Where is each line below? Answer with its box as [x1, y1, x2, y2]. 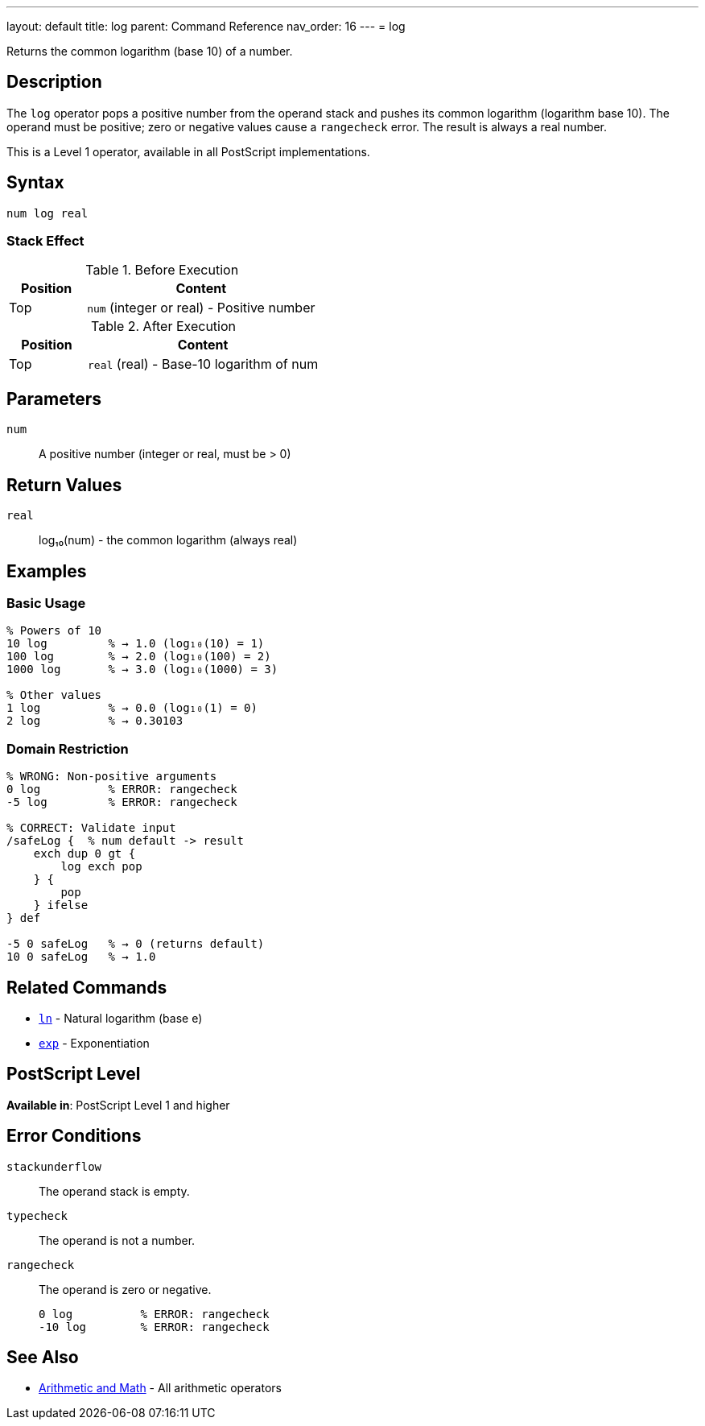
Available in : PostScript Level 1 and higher [6, 1097, 230, 1112]
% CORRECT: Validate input [6, 821, 176, 835]
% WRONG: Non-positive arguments [6, 770, 217, 783]
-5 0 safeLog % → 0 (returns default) [6, 937, 265, 951]
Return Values [6, 474, 122, 495]
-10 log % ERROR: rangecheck [39, 1320, 270, 1333]
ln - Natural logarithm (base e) [39, 1011, 203, 1025]
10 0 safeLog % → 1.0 [6, 950, 156, 964]
